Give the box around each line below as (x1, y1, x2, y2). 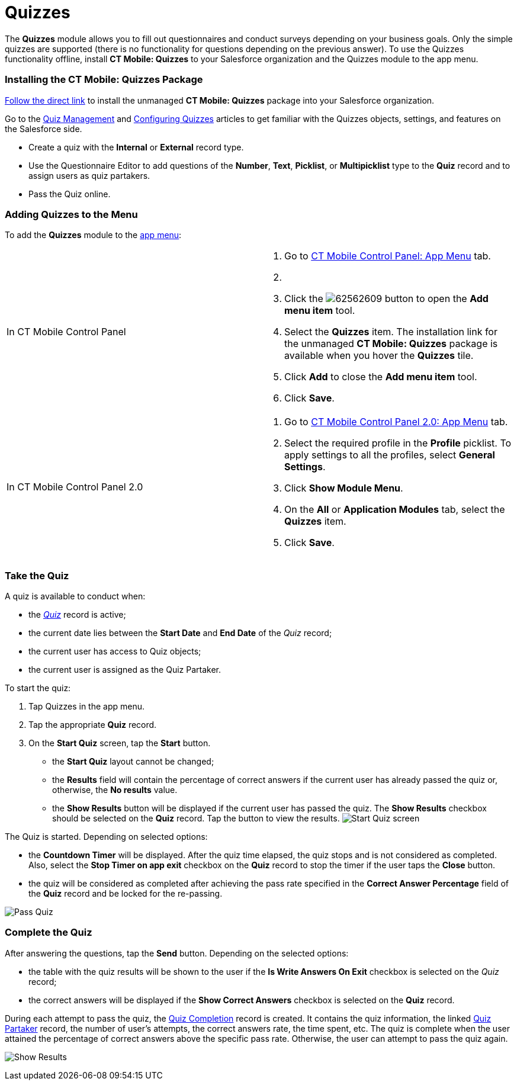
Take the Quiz (5, 569, 69, 582)
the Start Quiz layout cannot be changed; (52, 756, 214, 766)
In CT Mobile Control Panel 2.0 (7, 481, 143, 493)
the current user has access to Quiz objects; (28, 646, 201, 656)
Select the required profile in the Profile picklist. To (284, 437, 512, 450)
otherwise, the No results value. (52, 785, 178, 795)
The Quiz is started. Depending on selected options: (5, 832, 208, 842)
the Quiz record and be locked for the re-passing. (28, 888, 223, 898)
